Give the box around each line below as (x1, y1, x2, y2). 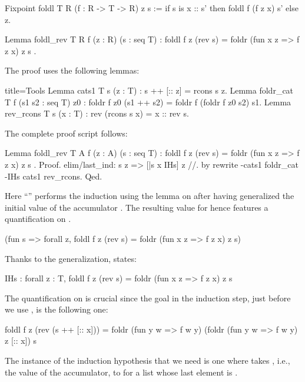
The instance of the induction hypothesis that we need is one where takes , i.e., (5, 354, 290, 367)
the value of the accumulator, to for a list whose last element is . (5, 366, 238, 378)
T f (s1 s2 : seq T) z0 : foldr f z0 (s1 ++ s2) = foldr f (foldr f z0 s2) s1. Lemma (5, 95, 291, 108)
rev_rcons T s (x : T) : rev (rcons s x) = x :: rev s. (5, 107, 189, 119)
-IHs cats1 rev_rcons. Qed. (5, 170, 102, 182)
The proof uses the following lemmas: (5, 64, 140, 77)
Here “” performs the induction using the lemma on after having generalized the (5, 190, 294, 202)
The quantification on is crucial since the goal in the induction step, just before (5, 291, 291, 304)
